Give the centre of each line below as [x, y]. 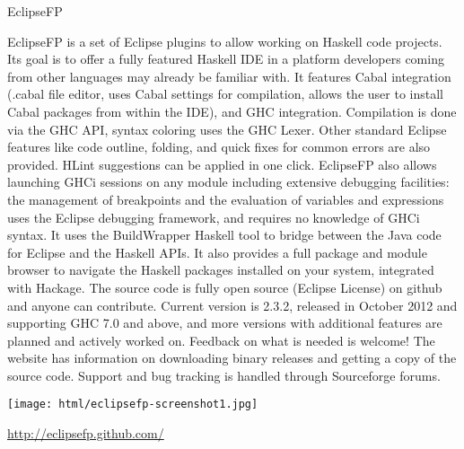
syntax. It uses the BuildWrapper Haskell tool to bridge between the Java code [224, 235]
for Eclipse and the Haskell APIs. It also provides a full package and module [217, 252]
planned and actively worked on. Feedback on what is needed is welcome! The [221, 340]
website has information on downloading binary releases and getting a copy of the [232, 358]
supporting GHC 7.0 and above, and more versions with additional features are [225, 323]
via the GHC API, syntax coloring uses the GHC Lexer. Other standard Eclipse [227, 129]
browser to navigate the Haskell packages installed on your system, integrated [221, 270]
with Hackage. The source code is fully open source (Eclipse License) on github [225, 287]
